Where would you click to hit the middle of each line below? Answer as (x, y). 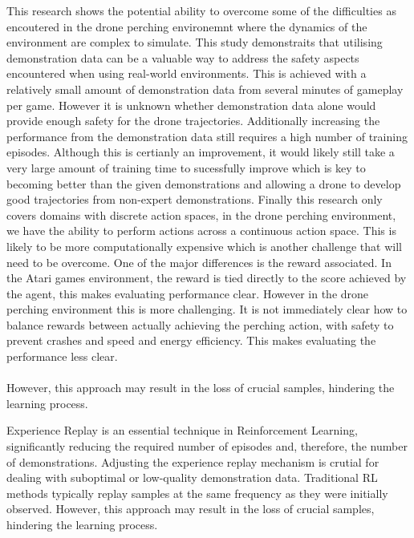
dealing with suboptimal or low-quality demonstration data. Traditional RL (192, 477)
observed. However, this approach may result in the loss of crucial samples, (191, 509)
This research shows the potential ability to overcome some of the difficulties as (201, 10)
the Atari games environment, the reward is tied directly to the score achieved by (207, 278)
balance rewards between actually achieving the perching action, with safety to (200, 324)
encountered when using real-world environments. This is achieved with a (187, 73)
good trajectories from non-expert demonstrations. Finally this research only (195, 199)
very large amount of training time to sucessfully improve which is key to (186, 167)
